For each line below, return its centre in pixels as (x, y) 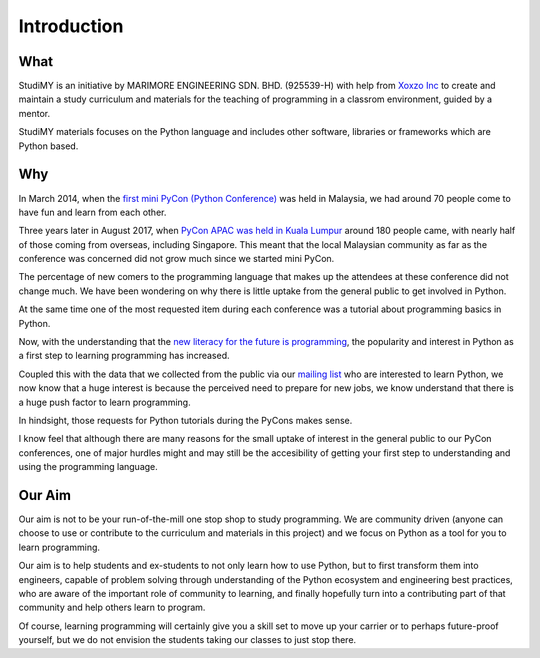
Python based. (48, 146)
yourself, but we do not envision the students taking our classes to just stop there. (187, 640)
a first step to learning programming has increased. (124, 356)
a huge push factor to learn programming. (104, 402)
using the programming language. (88, 467)
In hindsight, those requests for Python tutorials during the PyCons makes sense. (185, 420)
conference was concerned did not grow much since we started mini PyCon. (176, 259)
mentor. (34, 113)
